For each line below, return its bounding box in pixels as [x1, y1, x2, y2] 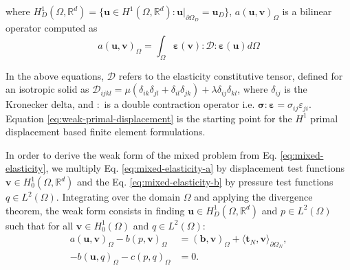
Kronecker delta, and [6, 97, 94, 111]
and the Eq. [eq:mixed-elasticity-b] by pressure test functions [76, 175, 333, 189]
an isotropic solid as [6, 82, 89, 96]
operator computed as [6, 21, 98, 35]
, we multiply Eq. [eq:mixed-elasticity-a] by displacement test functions [45, 161, 344, 175]
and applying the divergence [194, 190, 313, 204]
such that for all [6, 218, 74, 232]
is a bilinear [282, 4, 332, 18]
